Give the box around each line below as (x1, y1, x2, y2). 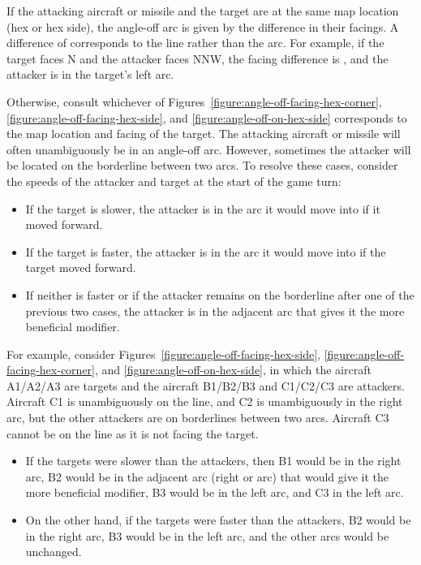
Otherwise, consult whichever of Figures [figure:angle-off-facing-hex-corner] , (6, 93, 382, 110)
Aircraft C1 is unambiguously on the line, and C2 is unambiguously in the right (6, 393, 403, 410)
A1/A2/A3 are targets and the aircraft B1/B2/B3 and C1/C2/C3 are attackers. (6, 377, 405, 394)
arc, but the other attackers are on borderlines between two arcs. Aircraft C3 (6, 409, 389, 426)
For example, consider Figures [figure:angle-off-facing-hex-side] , (6, 345, 320, 362)
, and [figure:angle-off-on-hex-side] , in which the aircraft (94, 361, 372, 378)
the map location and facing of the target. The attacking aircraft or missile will (6, 125, 401, 142)
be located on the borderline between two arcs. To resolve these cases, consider (6, 157, 398, 174)
